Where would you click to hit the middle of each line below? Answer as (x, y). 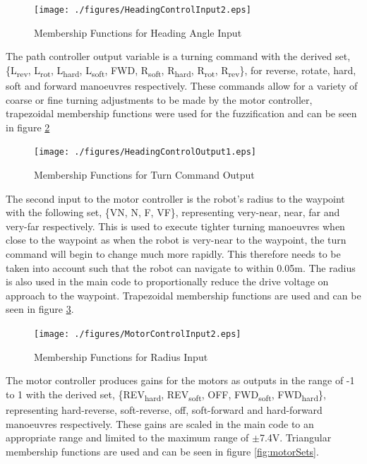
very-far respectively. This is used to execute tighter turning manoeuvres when (175, 226)
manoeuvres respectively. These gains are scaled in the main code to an (160, 423)
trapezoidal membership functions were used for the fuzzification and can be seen (181, 113)
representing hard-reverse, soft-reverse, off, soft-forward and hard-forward (164, 409)
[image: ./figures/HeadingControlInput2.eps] (143, 10)
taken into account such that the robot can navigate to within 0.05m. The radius (181, 267)
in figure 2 (28, 127)
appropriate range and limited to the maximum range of (127, 438)
